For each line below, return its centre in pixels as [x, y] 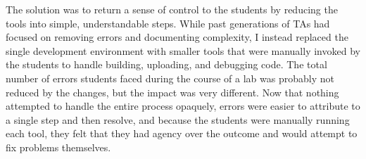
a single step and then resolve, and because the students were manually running [178, 119]
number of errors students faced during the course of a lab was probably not [170, 78]
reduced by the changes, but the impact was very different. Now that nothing [172, 92]
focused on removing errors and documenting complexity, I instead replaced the [177, 37]
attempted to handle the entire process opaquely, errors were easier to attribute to [183, 106]
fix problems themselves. [58, 147]
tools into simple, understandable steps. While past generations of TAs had [168, 23]
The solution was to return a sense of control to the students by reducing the [172, 9]
